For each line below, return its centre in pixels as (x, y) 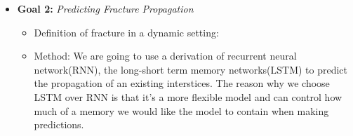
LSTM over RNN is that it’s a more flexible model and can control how (188, 96)
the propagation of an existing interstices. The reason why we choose (182, 83)
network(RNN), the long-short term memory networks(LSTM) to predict (191, 69)
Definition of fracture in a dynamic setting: (126, 32)
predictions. (59, 124)
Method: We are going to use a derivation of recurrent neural (165, 56)
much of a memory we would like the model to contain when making (181, 110)
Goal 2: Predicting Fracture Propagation (105, 8)
